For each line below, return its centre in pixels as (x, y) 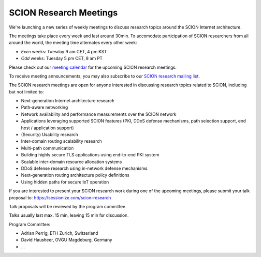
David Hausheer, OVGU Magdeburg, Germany (67, 240)
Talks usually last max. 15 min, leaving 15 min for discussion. (69, 215)
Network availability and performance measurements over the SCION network (99, 114)
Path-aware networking (44, 107)
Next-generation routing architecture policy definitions (75, 175)
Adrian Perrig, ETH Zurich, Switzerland (60, 233)
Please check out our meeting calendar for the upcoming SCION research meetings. (93, 67)
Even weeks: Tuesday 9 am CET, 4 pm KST (64, 51)
